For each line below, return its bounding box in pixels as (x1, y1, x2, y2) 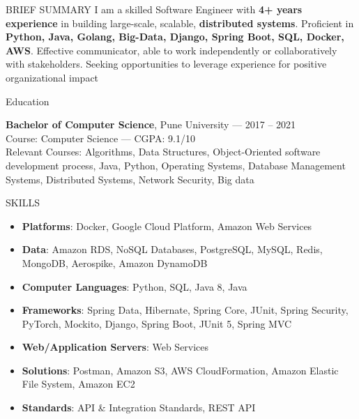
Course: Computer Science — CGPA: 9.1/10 (6, 130, 195, 145)
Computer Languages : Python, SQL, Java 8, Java (22, 279, 247, 294)
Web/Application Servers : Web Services (22, 340, 209, 354)
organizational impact (6, 70, 99, 84)
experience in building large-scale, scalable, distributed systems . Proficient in (6, 15, 354, 30)
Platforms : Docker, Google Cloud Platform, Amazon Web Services (22, 218, 312, 233)
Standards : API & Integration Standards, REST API (22, 400, 256, 415)
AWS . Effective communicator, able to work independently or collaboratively (6, 43, 337, 57)
